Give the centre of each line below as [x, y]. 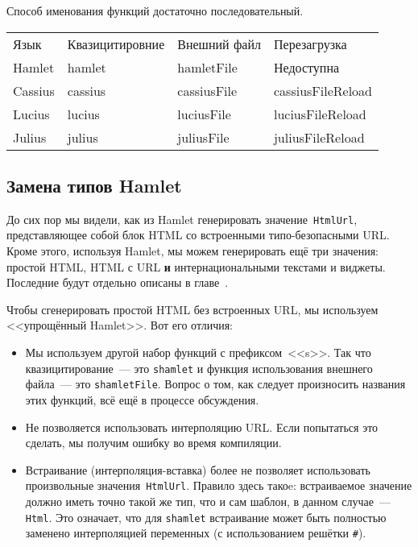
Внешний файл [219, 44]
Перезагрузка [310, 44]
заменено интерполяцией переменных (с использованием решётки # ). [196, 533]
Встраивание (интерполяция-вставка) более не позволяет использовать [198, 469]
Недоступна [306, 67]
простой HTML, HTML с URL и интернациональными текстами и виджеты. [196, 266]
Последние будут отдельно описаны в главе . [118, 282]
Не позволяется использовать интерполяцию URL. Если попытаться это [202, 427]
